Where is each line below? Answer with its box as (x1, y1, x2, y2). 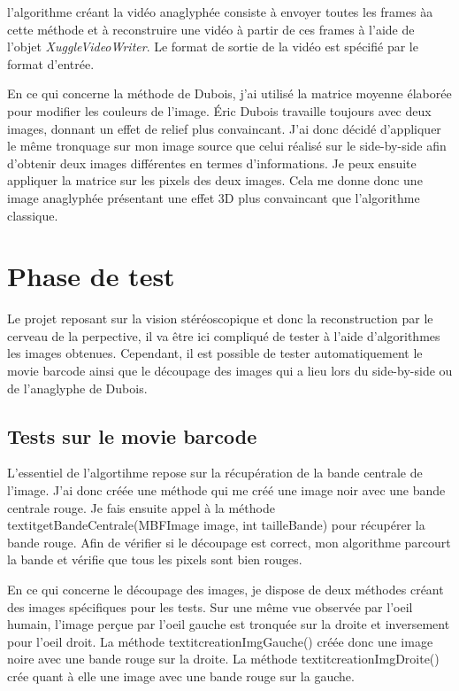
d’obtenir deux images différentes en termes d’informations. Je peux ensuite (7, 153, 417, 172)
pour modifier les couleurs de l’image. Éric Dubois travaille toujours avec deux (7, 101, 432, 120)
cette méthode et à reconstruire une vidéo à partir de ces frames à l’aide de (7, 19, 415, 38)
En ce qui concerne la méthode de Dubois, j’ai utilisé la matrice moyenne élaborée (7, 84, 452, 103)
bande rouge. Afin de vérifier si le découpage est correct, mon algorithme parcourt (7, 532, 451, 551)
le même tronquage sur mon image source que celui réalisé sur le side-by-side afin (7, 136, 447, 155)
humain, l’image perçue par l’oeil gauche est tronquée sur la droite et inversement (7, 615, 450, 633)
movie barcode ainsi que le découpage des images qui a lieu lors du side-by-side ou (7, 361, 453, 380)
